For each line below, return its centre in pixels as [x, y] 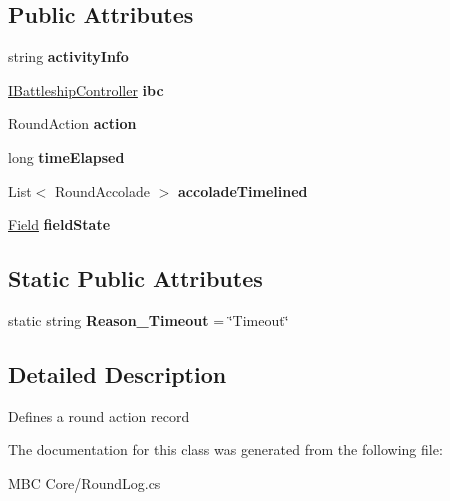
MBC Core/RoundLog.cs [84, 482]
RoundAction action [72, 123]
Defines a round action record [99, 415]
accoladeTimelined [243, 190]
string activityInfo [68, 56]
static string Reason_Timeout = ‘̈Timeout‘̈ [148, 319]
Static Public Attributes [135, 278]
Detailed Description [117, 373]
